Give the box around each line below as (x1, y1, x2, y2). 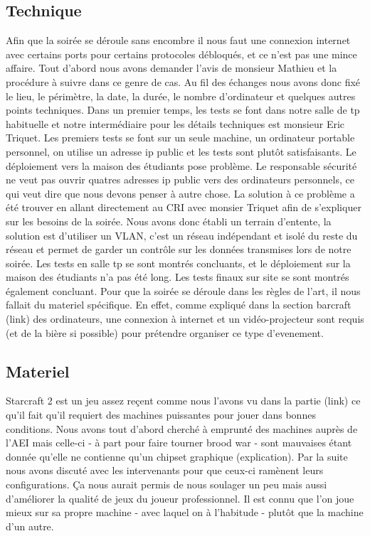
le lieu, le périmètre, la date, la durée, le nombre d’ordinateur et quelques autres (6, 88, 356, 103)
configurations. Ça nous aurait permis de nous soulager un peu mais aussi (6, 477, 327, 492)
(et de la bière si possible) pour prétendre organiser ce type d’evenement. (6, 325, 324, 340)
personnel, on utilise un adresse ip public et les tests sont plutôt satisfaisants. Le (6, 144, 356, 159)
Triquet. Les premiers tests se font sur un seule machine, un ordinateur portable (6, 130, 355, 145)
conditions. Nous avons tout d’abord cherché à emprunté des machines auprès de (6, 421, 358, 436)
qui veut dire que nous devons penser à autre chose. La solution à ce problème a (6, 186, 355, 200)
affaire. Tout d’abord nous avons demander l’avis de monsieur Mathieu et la (6, 60, 337, 75)
